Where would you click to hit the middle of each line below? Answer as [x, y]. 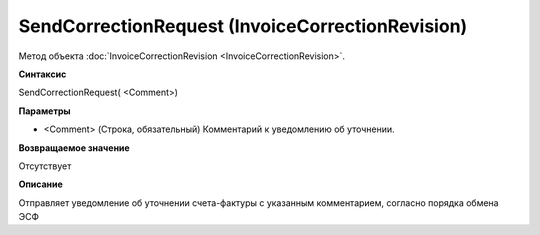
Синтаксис [42, 74]
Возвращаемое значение [74, 147]
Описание [41, 184]
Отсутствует [45, 166]
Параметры [44, 111]
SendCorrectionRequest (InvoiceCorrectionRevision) [243, 26]
